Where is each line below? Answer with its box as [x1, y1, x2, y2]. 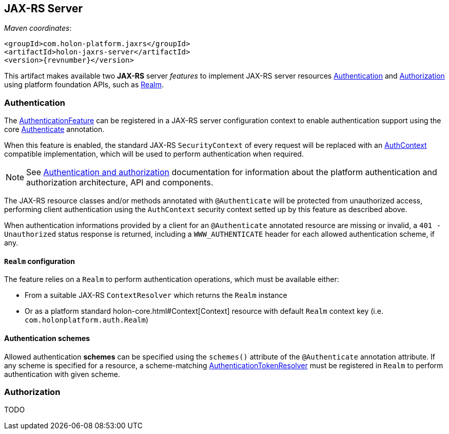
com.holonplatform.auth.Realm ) [25, 315, 149, 325]
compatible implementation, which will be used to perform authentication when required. [4, 149, 304, 159]
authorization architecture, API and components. [26, 177, 213, 188]
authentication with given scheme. [4, 369, 120, 379]
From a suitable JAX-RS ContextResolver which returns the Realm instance [25, 291, 287, 300]
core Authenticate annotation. [4, 125, 105, 134]
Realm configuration [4, 256, 75, 266]
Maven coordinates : [4, 24, 72, 33]
